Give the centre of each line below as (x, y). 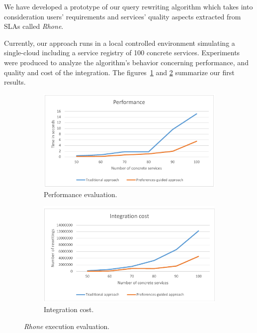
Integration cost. (69, 309)
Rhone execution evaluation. (67, 326)
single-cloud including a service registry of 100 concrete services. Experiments (122, 53)
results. (15, 82)
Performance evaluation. (81, 194)
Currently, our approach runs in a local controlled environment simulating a (120, 43)
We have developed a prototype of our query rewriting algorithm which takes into (128, 6)
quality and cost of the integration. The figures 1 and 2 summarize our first (119, 72)
